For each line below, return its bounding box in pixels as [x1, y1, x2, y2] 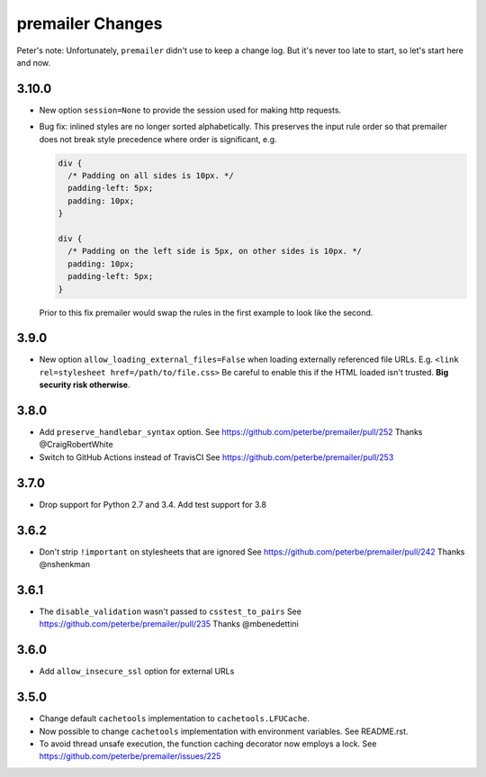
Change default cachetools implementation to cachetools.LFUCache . [39, 713, 310, 724]
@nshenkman [39, 559, 90, 570]
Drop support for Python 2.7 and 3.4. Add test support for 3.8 [39, 499, 267, 510]
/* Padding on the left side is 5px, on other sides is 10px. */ [67, 246, 363, 257]
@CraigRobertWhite [39, 439, 113, 450]
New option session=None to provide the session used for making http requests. [39, 104, 342, 115]
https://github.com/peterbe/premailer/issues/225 [39, 751, 221, 762]
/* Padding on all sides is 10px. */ [67, 171, 234, 180]
